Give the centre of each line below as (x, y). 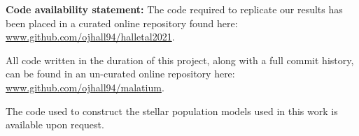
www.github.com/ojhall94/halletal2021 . (90, 37)
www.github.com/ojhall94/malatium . (85, 87)
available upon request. (55, 124)
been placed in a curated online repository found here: (122, 23)
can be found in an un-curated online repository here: (120, 74)
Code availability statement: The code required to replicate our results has (174, 9)
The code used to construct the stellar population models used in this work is (172, 111)
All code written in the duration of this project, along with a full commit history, (180, 60)
